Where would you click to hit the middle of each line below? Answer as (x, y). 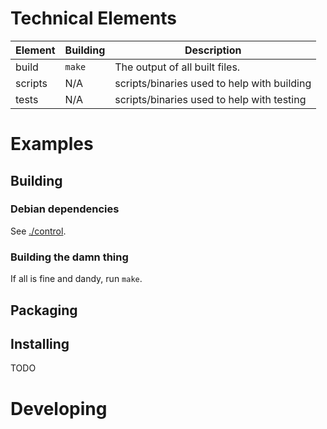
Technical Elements (93, 18)
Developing (59, 408)
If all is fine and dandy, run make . (76, 279)
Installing (40, 343)
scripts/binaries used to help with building (213, 83)
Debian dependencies (65, 209)
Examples (52, 144)
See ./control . (38, 231)
